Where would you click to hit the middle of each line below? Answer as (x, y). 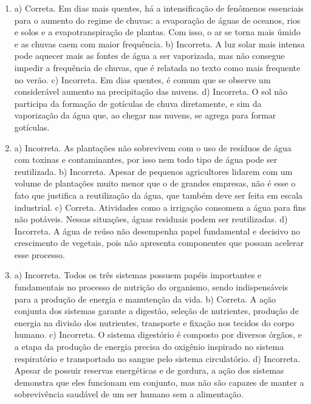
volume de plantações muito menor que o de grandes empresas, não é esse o (155, 183)
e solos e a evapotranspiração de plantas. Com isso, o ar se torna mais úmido (157, 32)
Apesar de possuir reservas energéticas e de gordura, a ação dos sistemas (149, 370)
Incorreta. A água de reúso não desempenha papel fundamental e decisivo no (157, 231)
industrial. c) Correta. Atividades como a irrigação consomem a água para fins (160, 207)
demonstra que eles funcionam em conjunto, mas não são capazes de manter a (159, 382)
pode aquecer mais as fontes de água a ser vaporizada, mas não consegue (149, 56)
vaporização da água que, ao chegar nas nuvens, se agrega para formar (145, 115)
